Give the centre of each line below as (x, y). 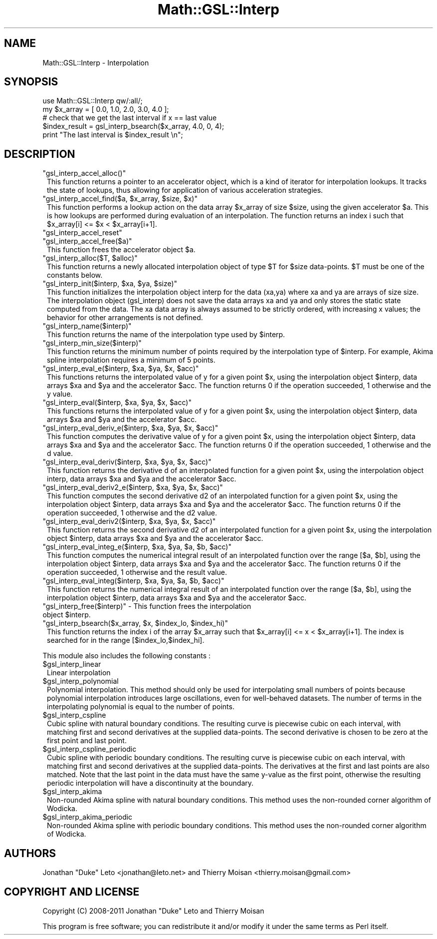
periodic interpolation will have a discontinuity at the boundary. (150, 783)
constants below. (75, 275)
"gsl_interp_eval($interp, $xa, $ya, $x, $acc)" (117, 403)
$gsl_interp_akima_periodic (88, 817)
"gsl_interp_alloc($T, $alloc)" (90, 258)
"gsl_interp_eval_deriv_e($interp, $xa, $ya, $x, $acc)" (130, 428)
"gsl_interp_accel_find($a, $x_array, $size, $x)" (120, 199)
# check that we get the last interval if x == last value (130, 118)
